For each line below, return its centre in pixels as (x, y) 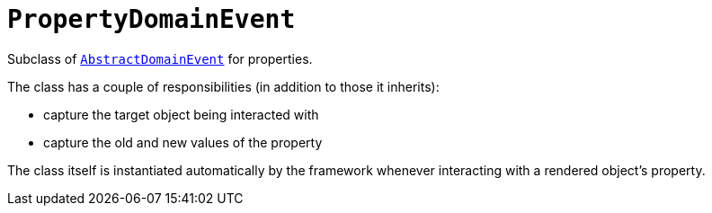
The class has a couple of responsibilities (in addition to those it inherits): (223, 86)
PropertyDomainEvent (151, 19)
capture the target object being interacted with (181, 114)
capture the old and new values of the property (183, 142)
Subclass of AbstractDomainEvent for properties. (160, 58)
